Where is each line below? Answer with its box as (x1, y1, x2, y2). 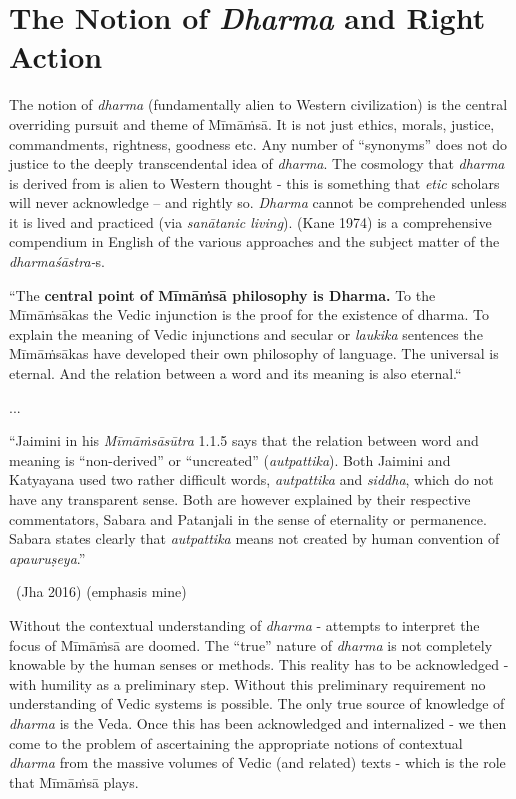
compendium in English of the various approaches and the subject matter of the (9, 231, 500, 252)
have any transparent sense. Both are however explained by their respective (9, 489, 471, 509)
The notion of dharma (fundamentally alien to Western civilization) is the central (9, 94, 508, 115)
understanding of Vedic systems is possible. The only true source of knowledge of (9, 693, 505, 714)
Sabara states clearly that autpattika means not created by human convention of (9, 528, 500, 549)
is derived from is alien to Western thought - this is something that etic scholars (9, 172, 500, 193)
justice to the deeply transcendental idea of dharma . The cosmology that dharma (9, 153, 505, 174)
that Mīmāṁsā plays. (9, 771, 139, 792)
